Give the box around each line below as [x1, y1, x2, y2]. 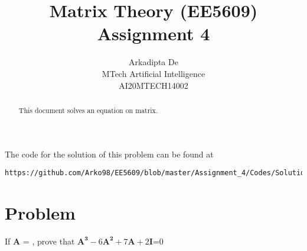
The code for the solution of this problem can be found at [5, 147, 214, 160]
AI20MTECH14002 [119, 79, 188, 91]
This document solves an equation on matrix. [18, 105, 158, 115]
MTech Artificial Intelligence [102, 67, 205, 79]
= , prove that [22, 234, 75, 247]
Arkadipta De [129, 56, 178, 68]
